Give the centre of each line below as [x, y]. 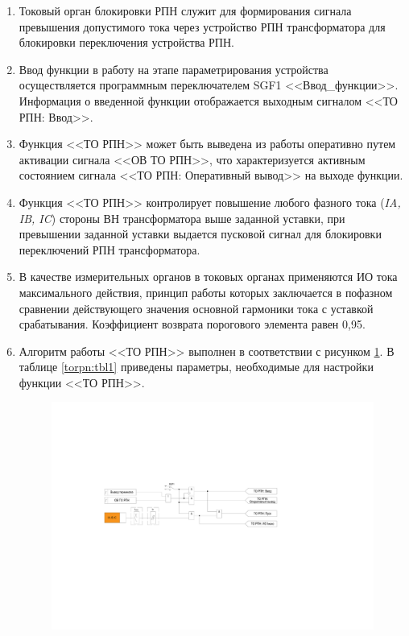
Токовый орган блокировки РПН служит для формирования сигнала [185, 10]
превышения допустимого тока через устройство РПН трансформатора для [202, 26]
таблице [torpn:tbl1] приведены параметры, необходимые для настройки [196, 367]
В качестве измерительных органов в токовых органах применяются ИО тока [208, 277]
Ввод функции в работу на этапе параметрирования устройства [174, 69]
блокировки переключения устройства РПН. [126, 42]
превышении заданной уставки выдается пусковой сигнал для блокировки [200, 234]
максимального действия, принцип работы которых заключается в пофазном [206, 292]
